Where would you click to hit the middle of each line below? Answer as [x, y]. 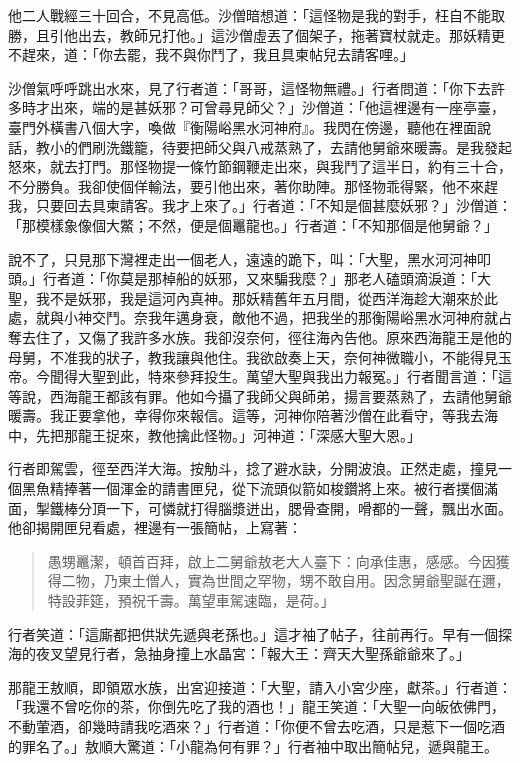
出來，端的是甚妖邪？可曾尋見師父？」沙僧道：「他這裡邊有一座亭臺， [277, 107]
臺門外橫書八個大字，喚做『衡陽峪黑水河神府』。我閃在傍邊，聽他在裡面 [242, 126]
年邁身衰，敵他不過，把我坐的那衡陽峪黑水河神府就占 [336, 317]
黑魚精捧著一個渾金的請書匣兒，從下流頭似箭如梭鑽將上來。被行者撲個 [252, 488]
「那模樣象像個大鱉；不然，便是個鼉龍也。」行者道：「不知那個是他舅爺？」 [253, 224]
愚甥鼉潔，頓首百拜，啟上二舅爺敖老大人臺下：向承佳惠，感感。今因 [271, 560]
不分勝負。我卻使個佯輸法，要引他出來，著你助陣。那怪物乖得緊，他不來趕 [253, 185]
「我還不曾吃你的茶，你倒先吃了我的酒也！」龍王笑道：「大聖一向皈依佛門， [256, 706]
